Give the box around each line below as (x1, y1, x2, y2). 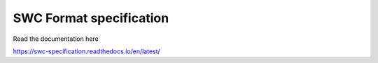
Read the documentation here (13, 35, 99, 43)
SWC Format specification (13, 10, 169, 26)
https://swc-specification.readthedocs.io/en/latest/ (13, 47, 160, 55)
